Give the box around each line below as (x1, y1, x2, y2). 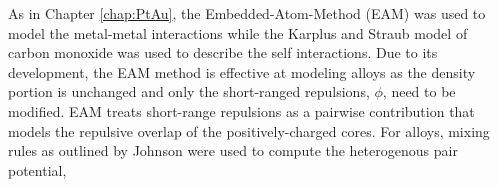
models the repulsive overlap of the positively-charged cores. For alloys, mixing (8, 120, 490, 141)
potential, (8, 159, 67, 180)
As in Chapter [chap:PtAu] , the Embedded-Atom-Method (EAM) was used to (8, 3, 486, 23)
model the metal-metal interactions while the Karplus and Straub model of (8, 22, 468, 43)
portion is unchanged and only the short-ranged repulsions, (8, 81, 370, 102)
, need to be (382, 81, 456, 102)
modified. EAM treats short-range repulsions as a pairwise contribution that (8, 100, 475, 121)
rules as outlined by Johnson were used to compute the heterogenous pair (8, 140, 458, 161)
